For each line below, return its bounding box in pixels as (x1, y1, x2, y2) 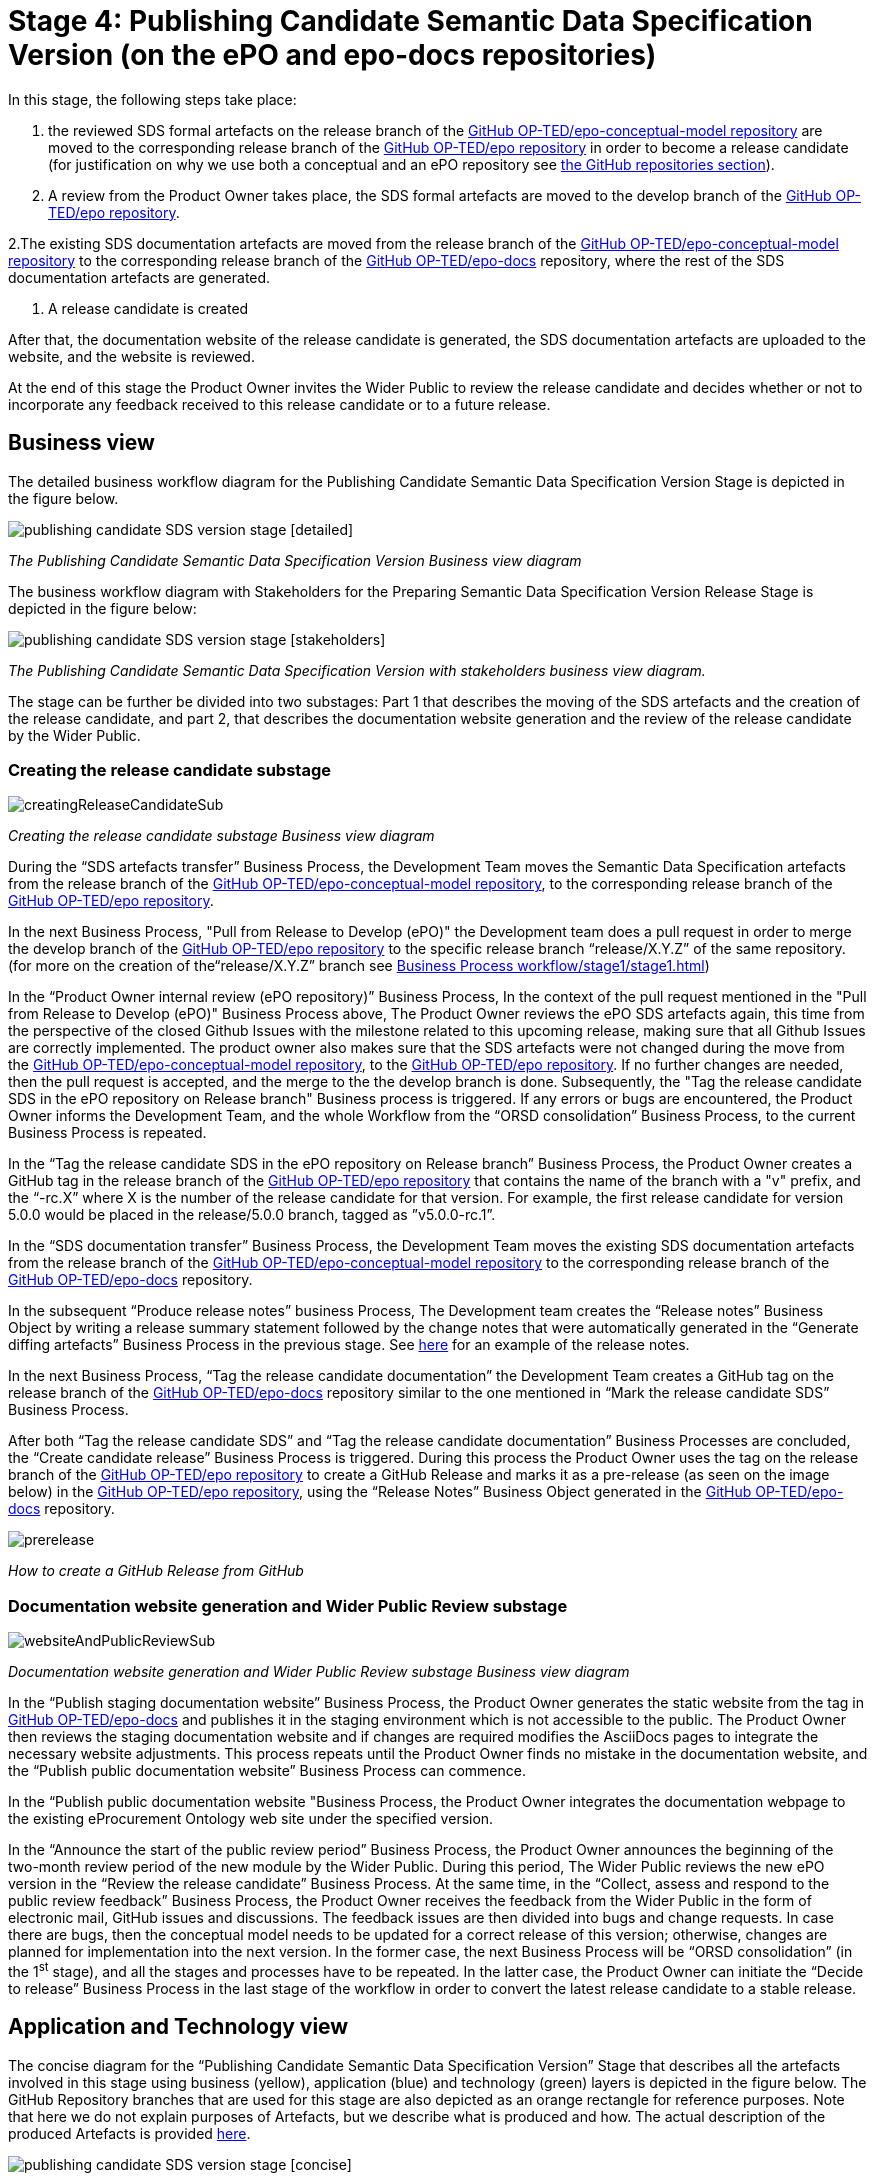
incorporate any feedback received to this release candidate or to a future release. (8, 395, 551, 413)
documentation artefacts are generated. (8, 268, 271, 286)
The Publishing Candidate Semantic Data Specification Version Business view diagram (8, 551, 582, 569)
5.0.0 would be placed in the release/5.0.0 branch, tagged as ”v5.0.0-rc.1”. (8, 1206, 496, 1224)
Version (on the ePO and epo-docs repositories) (8, 38, 657, 72)
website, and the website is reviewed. (8, 347, 255, 365)
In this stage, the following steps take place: (8, 90, 297, 108)
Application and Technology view (8, 2014, 349, 2040)
